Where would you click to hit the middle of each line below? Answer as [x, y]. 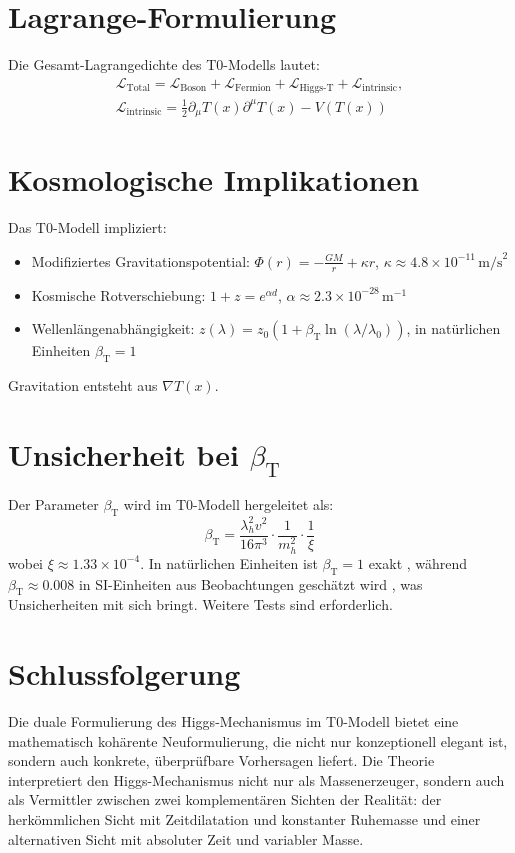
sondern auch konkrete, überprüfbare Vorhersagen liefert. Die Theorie [221, 760]
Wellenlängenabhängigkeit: [113, 328]
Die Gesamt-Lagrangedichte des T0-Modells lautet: [164, 64]
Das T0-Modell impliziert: [87, 227]
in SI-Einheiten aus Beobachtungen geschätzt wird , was [250, 583]
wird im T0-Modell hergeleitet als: [228, 504]
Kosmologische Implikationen [214, 179]
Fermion [252, 88]
